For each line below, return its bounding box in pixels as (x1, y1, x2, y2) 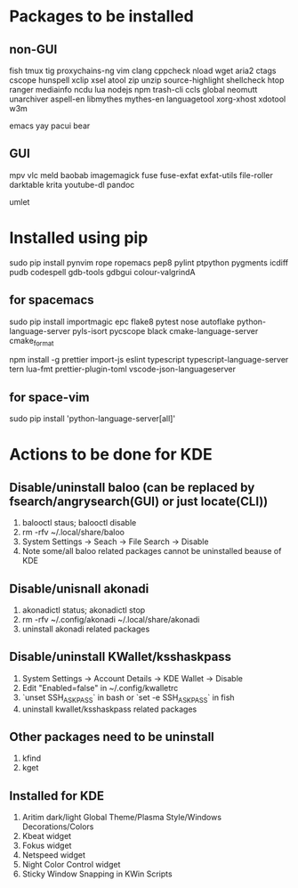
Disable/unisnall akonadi (9, 581, 149, 596)
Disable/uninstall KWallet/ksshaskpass (9, 649, 232, 664)
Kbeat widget (21, 831, 72, 842)
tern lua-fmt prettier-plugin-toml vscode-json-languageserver (9, 363, 237, 375)
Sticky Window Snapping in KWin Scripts (21, 868, 173, 879)
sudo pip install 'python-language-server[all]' (9, 413, 176, 424)
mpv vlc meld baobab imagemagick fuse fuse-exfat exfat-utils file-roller (9, 169, 274, 180)
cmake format (9, 335, 54, 348)
